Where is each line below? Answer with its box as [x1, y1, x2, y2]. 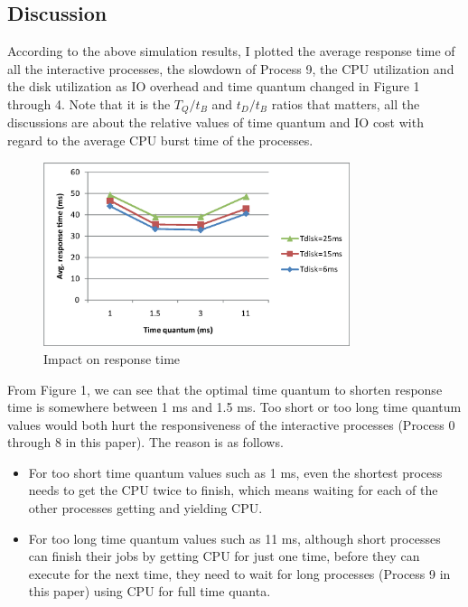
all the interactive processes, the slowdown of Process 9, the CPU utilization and [7, 59, 454, 78]
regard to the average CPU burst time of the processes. [7, 131, 314, 150]
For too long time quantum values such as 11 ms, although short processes [28, 528, 441, 547]
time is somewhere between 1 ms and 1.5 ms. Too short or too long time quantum [7, 397, 462, 416]
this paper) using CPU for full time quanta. [28, 582, 271, 601]
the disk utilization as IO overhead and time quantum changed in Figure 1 [7, 77, 420, 96]
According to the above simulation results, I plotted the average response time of [7, 42, 455, 61]
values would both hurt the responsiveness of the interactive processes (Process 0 [7, 415, 455, 434]
